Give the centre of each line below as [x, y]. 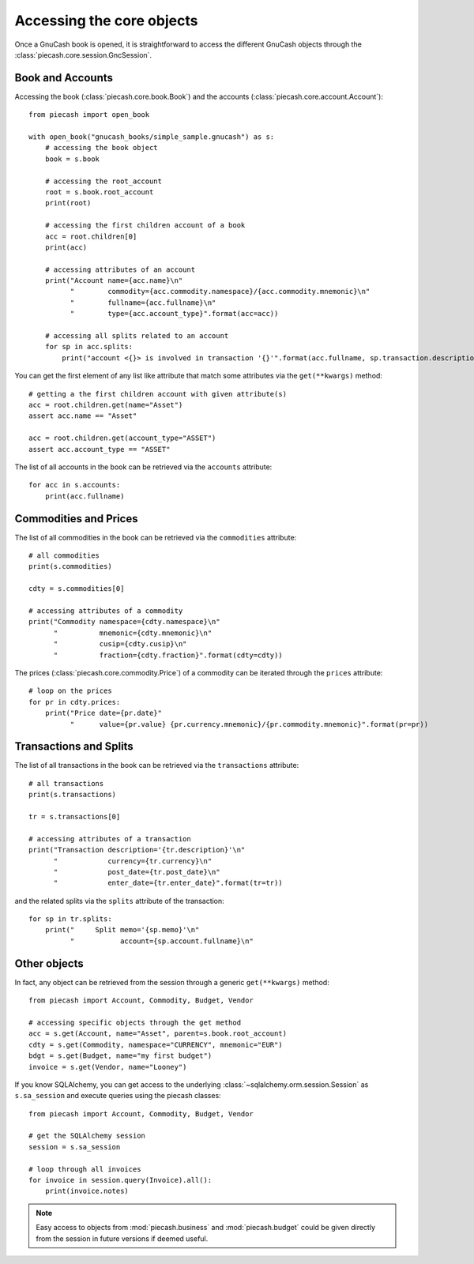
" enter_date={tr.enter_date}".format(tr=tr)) [168, 883]
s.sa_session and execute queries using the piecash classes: [118, 1096]
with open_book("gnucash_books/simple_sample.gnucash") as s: [152, 137]
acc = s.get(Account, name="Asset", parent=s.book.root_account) [158, 1034]
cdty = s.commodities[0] [77, 589]
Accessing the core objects [106, 21]
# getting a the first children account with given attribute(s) [158, 394]
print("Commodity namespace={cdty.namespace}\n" [124, 622]
